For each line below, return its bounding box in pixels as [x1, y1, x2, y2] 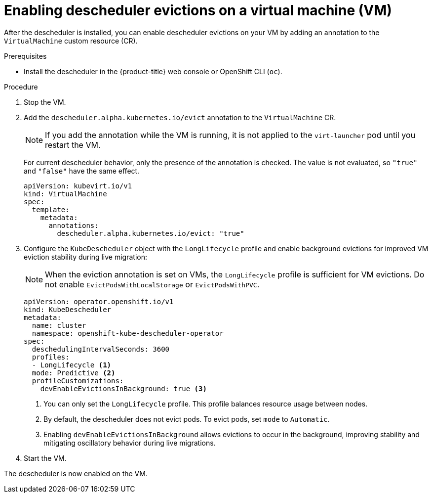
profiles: [32, 353, 70, 361]
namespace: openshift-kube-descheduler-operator [32, 329, 224, 337]
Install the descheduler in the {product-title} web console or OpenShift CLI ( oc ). [24, 67, 282, 76]
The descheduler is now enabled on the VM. [4, 469, 148, 478]
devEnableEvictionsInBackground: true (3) [40, 384, 207, 393]
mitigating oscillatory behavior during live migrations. [43, 438, 216, 447]
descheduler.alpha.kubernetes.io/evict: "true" [57, 229, 244, 237]
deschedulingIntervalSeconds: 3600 [32, 345, 170, 353]
